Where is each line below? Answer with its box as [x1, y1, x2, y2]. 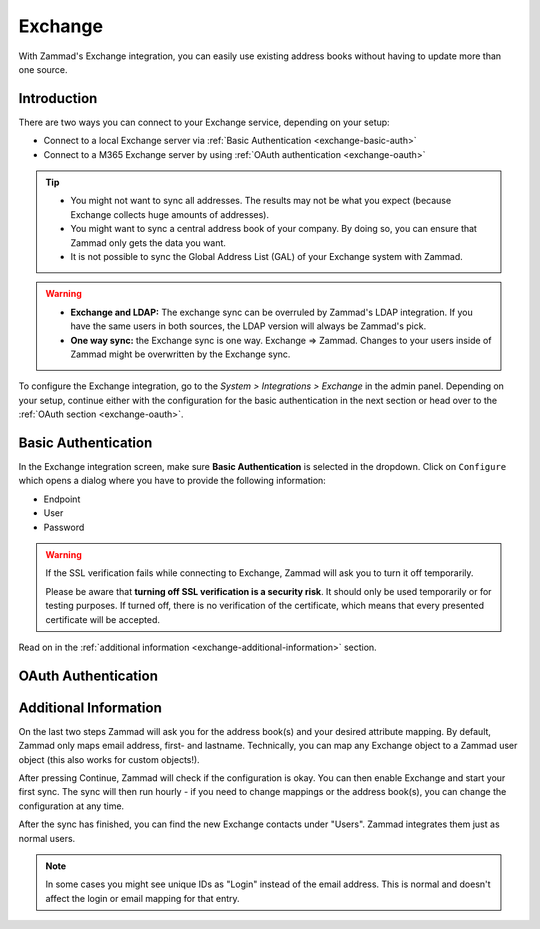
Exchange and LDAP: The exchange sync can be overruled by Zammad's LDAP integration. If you [70, 306, 474, 318]
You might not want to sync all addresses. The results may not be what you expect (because [70, 195, 452, 207]
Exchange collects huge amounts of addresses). [70, 208, 270, 220]
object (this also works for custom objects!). [18, 753, 200, 765]
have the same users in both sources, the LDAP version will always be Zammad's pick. [70, 320, 427, 332]
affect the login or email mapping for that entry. [45, 892, 240, 904]
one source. [18, 63, 69, 75]
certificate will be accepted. [45, 613, 160, 625]
